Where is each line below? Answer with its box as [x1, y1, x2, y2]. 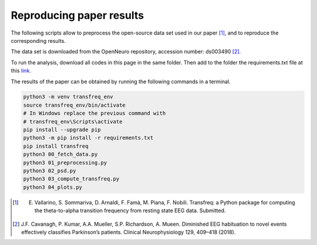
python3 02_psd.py [23, 168, 76, 174]
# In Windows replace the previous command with [23, 110, 166, 117]
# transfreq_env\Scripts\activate [23, 118, 123, 125]
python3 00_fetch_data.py [23, 151, 98, 158]
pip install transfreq [23, 142, 89, 149]
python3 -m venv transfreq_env [23, 94, 114, 100]
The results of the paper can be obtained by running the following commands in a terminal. [11, 78, 231, 85]
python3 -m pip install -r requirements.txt [23, 135, 154, 141]
